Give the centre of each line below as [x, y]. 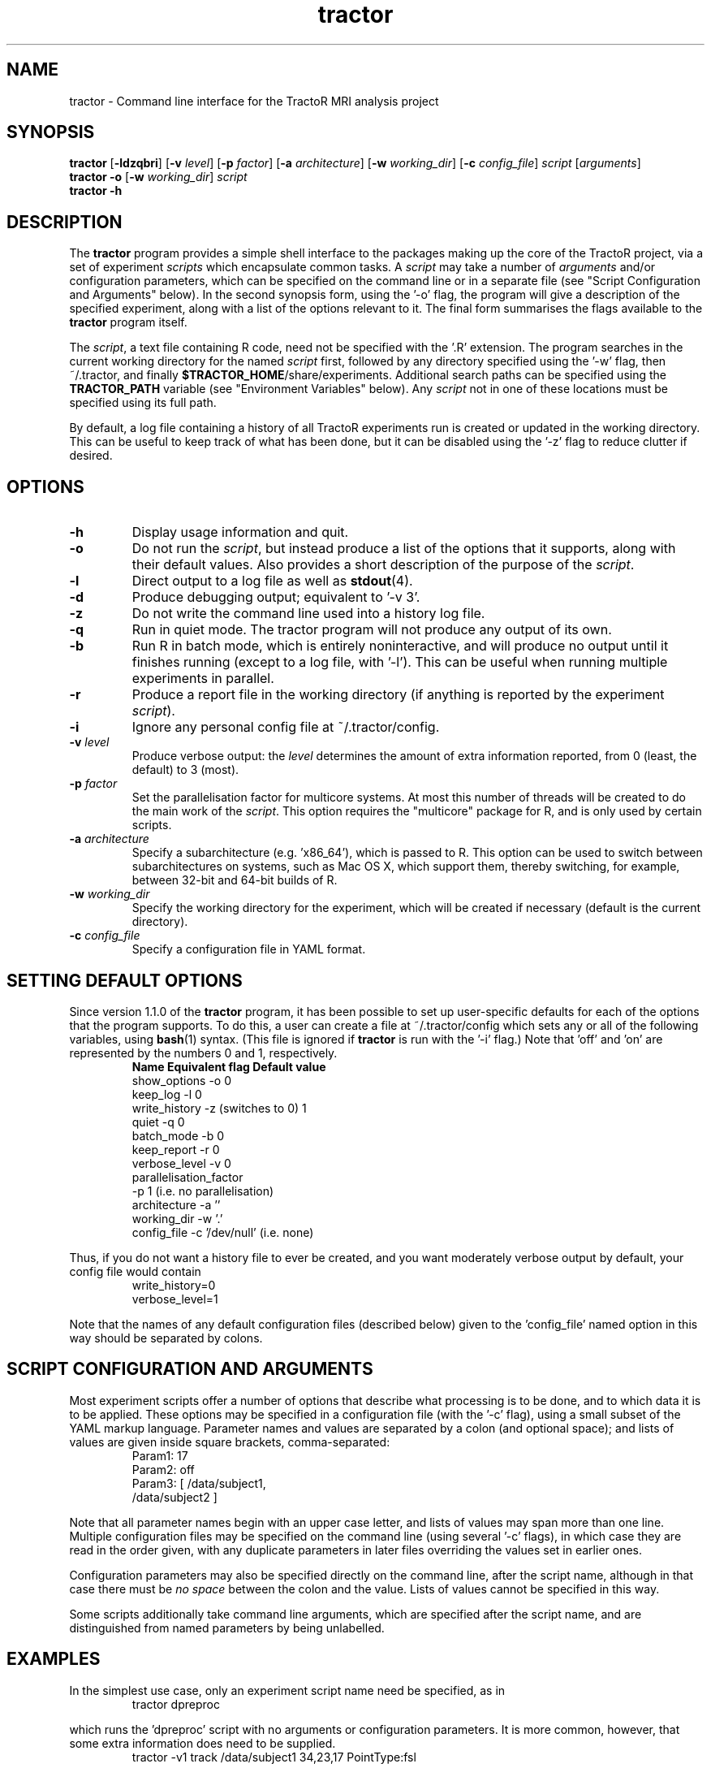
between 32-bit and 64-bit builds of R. [235, 880]
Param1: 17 [160, 1455]
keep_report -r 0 [176, 1149]
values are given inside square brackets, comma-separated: [230, 1442]
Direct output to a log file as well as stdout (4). [272, 581]
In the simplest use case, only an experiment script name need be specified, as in [287, 1690]
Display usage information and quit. [240, 532]
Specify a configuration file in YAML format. [249, 949]
